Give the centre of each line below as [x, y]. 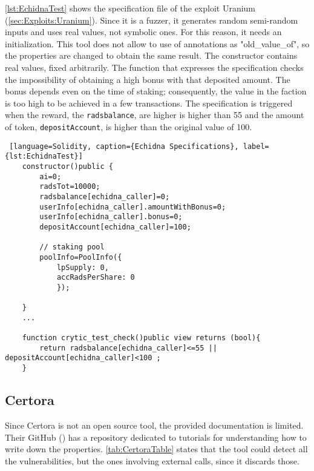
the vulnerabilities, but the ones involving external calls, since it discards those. [152, 460]
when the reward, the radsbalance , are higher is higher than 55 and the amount [155, 115]
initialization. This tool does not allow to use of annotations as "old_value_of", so [157, 43]
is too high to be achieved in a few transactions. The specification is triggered [149, 103]
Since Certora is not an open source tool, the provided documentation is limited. [154, 425]
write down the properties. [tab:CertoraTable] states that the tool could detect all [156, 449]
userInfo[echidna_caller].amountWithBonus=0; [133, 207]
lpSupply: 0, [83, 267]
